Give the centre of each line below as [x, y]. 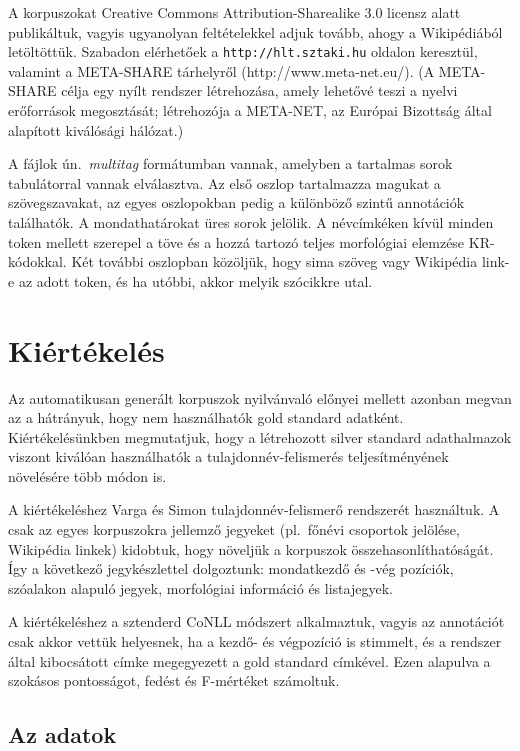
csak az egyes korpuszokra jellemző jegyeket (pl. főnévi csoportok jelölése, [234, 529]
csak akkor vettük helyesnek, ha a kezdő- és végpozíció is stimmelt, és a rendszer [255, 641]
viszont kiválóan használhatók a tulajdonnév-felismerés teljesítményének [228, 456]
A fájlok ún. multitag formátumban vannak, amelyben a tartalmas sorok [230, 163]
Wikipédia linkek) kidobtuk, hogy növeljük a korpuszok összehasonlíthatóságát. [251, 548]
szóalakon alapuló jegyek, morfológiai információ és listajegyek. [200, 587]
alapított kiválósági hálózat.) [96, 129]
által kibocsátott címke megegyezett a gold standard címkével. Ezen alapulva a [249, 660]
